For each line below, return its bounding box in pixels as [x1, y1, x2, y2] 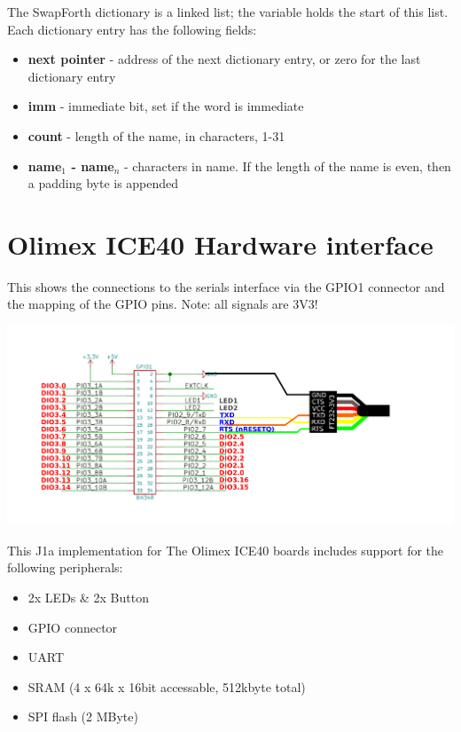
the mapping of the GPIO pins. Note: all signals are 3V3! [7, 295, 318, 313]
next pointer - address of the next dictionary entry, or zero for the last [27, 50, 421, 68]
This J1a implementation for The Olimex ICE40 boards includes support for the [7, 540, 444, 559]
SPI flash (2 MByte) [27, 707, 138, 726]
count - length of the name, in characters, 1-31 [27, 126, 285, 145]
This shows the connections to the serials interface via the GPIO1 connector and [7, 277, 445, 295]
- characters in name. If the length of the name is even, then [124, 156, 451, 175]
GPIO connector [27, 618, 118, 636]
